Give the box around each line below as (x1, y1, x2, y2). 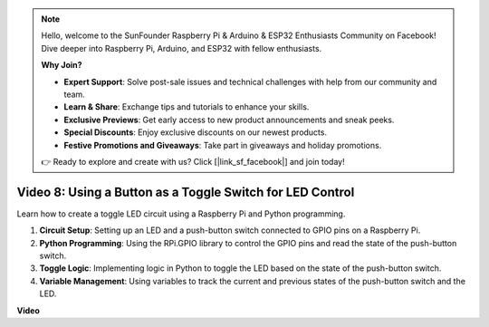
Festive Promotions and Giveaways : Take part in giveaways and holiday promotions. (63, 139, 382, 150)
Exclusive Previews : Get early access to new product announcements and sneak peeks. (63, 114, 395, 125)
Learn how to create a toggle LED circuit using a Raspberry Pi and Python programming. (16, 208, 346, 219)
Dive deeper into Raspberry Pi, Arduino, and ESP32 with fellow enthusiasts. (41, 43, 322, 53)
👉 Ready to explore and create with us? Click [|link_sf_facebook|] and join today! (41, 156, 345, 167)
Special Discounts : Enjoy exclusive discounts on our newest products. (63, 127, 328, 138)
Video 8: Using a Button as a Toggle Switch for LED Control (16, 184, 355, 199)
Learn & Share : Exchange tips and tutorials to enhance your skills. (63, 101, 310, 112)
